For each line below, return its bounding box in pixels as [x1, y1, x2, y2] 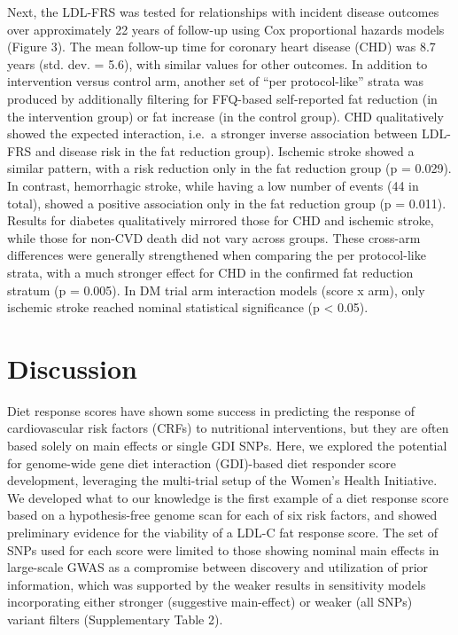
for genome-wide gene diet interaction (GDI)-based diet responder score [7, 453, 396, 472]
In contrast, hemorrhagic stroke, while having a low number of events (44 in [7, 176, 419, 194]
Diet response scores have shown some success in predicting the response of [7, 401, 415, 419]
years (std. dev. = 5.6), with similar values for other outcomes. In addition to [7, 54, 428, 73]
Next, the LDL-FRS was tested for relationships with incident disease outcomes [7, 3, 439, 20]
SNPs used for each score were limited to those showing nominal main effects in [7, 540, 439, 559]
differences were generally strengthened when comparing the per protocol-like [7, 246, 426, 264]
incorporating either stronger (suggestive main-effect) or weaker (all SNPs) [7, 592, 413, 611]
